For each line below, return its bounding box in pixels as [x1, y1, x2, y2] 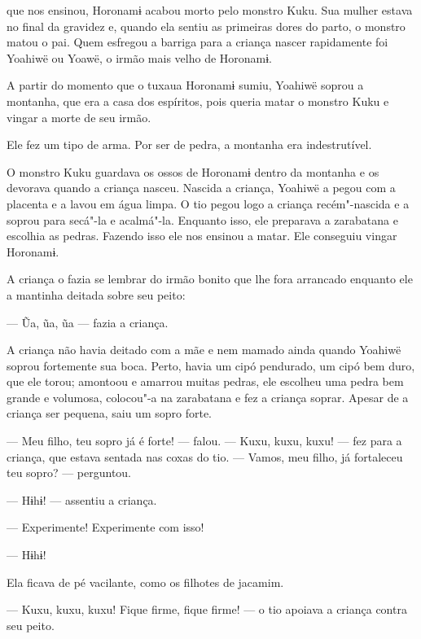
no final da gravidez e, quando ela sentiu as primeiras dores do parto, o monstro [7, 17, 406, 34]
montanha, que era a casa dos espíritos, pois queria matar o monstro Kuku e [7, 92, 389, 109]
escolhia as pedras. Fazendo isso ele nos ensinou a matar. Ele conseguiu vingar [7, 227, 397, 244]
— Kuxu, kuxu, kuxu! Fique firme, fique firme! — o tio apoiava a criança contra [7, 601, 407, 618]
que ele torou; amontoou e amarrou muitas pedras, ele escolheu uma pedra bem [7, 373, 404, 390]
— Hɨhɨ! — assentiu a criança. [7, 491, 157, 508]
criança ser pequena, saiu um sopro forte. [7, 405, 212, 422]
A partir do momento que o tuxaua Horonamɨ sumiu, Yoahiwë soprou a [7, 77, 364, 94]
